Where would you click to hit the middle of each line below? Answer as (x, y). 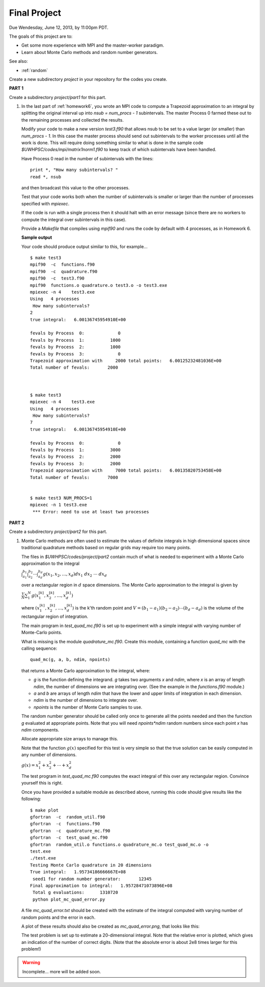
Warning (31, 962)
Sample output (37, 237)
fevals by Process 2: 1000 (76, 347)
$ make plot (44, 810)
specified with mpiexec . (45, 203)
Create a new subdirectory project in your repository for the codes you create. (88, 79)
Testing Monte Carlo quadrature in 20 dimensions (91, 865)
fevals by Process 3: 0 (76, 354)
